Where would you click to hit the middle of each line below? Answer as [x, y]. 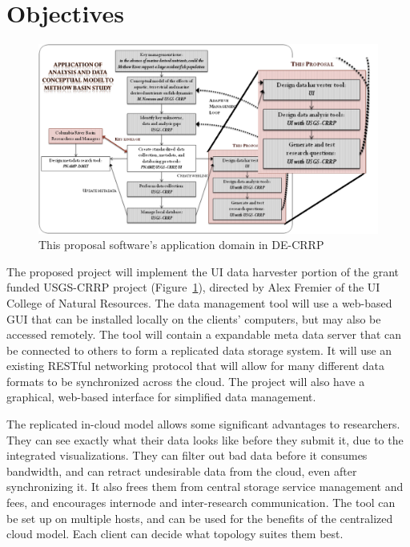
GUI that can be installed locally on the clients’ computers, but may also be [194, 318]
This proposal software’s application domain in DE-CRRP [181, 245]
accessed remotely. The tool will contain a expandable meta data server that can [204, 334]
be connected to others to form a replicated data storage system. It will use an [199, 350]
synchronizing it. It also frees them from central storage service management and [205, 487]
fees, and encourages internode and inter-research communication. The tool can [201, 503]
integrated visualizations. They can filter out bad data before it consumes [187, 455]
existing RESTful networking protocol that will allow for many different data [195, 366]
